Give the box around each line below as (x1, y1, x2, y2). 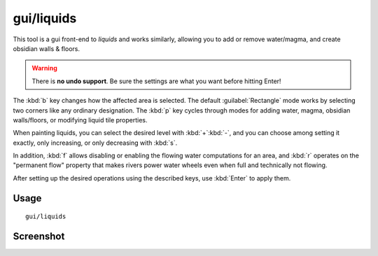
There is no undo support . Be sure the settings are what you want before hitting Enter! (31, 77, 281, 85)
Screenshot (13, 231, 65, 243)
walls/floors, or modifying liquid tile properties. (13, 115, 148, 124)
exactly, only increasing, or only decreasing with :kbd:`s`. (13, 138, 178, 147)
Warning (31, 64, 57, 73)
